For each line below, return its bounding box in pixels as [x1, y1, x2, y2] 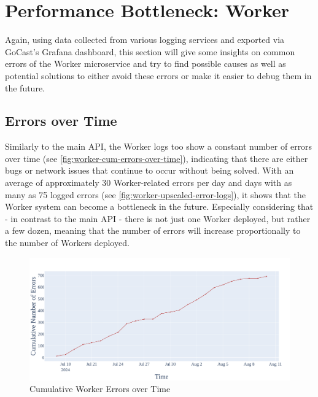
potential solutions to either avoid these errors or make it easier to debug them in [5, 69, 312, 82]
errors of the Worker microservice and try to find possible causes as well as [5, 57, 286, 70]
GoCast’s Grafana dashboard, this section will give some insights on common [5, 45, 295, 58]
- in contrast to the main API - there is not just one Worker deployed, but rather [5, 212, 311, 225]
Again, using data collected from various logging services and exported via [5, 33, 285, 46]
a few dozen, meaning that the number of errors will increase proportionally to [5, 224, 301, 237]
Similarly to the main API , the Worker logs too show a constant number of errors [5, 140, 312, 153]
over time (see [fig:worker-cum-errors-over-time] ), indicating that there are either [5, 152, 308, 164]
